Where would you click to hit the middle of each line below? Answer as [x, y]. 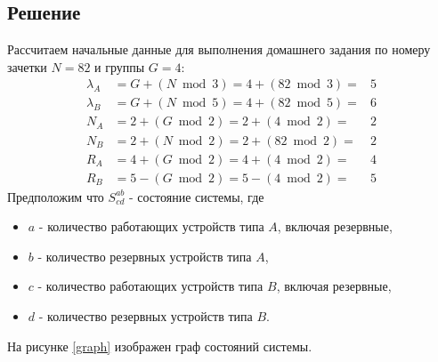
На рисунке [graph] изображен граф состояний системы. [160, 346]
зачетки [27, 66]
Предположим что [56, 196]
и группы [120, 66]
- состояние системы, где [196, 196]
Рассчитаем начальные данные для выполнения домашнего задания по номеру [219, 49]
